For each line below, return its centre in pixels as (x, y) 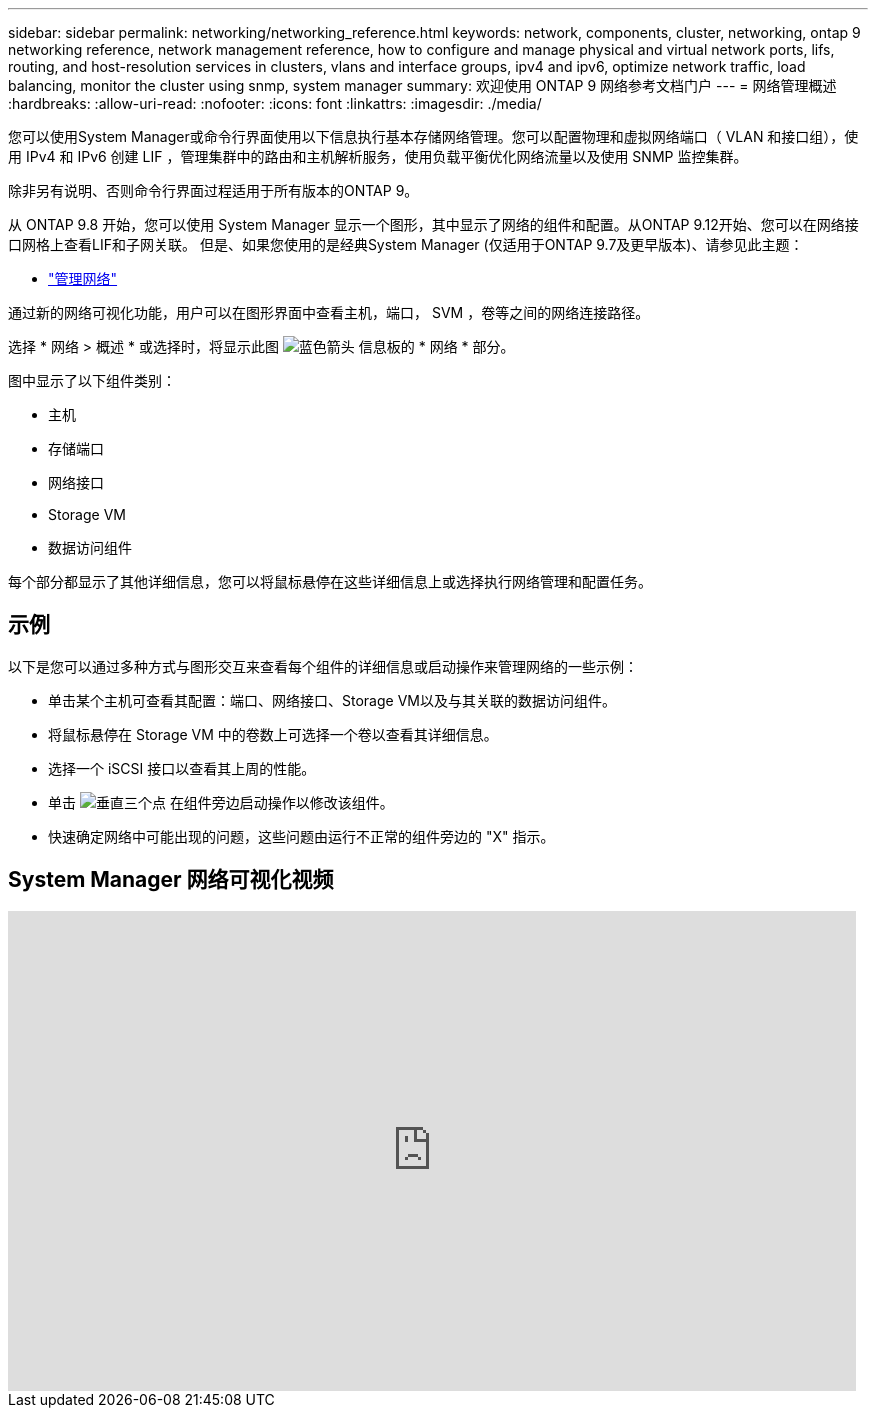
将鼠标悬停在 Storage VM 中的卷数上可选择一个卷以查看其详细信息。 (273, 734)
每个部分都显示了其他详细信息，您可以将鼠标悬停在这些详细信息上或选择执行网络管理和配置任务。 (330, 581)
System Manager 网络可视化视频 (171, 880)
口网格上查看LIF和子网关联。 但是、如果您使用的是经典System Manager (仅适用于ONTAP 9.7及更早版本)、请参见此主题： (406, 244)
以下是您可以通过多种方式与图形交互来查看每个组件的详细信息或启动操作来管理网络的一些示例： (323, 666)
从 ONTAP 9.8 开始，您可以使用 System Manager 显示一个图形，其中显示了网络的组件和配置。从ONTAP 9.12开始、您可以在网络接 (433, 224)
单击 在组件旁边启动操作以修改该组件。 (221, 802)
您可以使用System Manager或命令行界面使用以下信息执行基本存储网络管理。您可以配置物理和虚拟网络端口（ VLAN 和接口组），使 (433, 136)
